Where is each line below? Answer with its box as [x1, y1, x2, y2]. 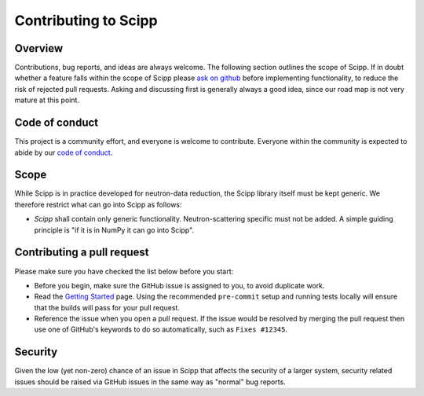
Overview [14, 42, 64, 55]
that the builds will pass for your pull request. [34, 302, 181, 312]
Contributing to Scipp [14, 12, 158, 29]
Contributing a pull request [14, 246, 149, 259]
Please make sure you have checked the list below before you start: [14, 266, 234, 276]
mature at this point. [14, 95, 80, 105]
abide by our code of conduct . [14, 148, 113, 157]
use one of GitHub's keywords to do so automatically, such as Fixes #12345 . [34, 324, 288, 334]
